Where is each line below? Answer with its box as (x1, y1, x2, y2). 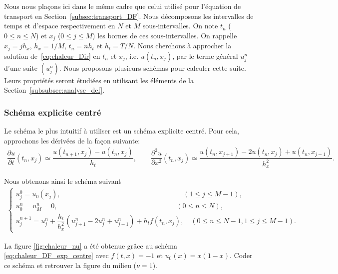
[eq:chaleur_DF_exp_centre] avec (4, 250, 109, 261)
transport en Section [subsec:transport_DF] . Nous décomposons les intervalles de (4, 10, 254, 21)
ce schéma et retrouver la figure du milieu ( (4, 260, 137, 270)
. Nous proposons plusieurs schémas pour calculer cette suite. (59, 62, 246, 73)
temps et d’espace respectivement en (4, 20, 115, 31)
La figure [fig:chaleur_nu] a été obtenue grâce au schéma (4, 240, 177, 251)
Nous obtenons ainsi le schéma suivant (4, 176, 121, 186)
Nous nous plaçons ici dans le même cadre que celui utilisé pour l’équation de (4, 1, 241, 11)
